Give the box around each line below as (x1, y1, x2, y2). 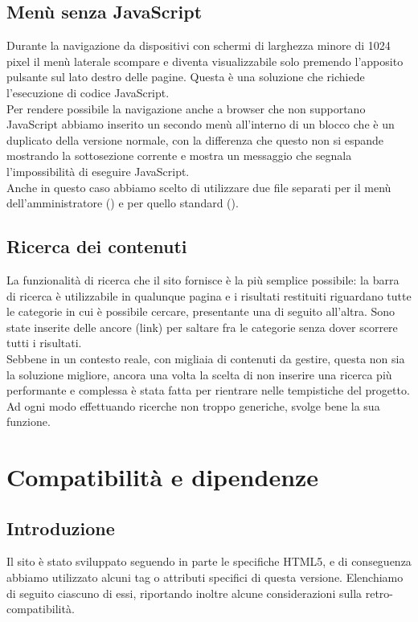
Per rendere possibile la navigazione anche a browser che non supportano (6, 100, 366, 117)
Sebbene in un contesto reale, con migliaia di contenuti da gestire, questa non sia (6, 350, 405, 366)
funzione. (6, 413, 51, 430)
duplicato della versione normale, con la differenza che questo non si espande (6, 131, 384, 148)
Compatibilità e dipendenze (6, 460, 319, 493)
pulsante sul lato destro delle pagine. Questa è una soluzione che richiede (6, 68, 365, 85)
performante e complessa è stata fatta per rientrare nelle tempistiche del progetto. (6, 382, 410, 399)
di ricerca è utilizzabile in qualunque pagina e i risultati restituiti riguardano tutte (6, 287, 412, 304)
